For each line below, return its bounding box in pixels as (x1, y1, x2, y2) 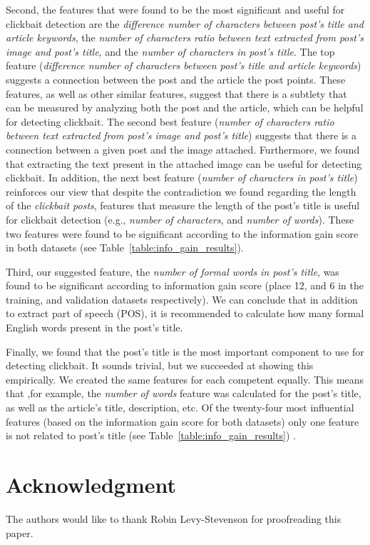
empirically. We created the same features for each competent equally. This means (6, 371, 364, 386)
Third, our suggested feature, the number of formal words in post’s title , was (6, 264, 339, 279)
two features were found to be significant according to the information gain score (6, 226, 359, 241)
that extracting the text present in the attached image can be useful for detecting (6, 156, 362, 171)
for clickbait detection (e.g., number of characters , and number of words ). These (6, 211, 354, 226)
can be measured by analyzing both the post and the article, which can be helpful (6, 100, 364, 115)
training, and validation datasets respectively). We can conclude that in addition (6, 291, 358, 306)
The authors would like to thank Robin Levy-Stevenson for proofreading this (6, 511, 341, 526)
